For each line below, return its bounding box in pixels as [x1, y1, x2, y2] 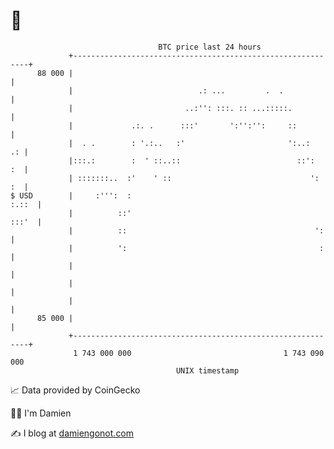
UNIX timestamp [175, 365, 240, 376]
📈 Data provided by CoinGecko [10, 384, 141, 396]
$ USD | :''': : [10, 190, 132, 201]
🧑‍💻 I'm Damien [10, 407, 72, 419]
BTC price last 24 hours [158, 42, 262, 52]
